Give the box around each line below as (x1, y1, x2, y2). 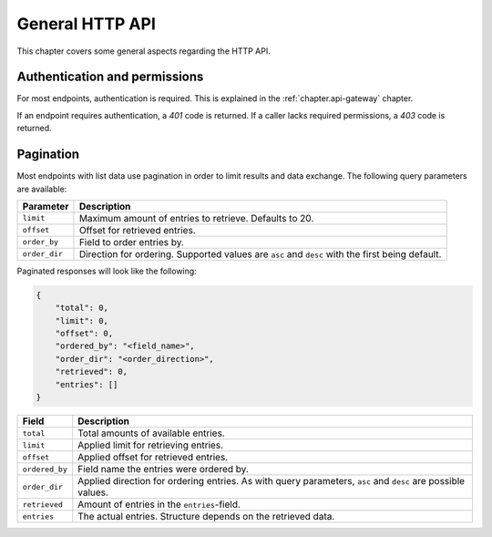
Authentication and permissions (16, 69, 204, 85)
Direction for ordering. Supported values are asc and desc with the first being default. (78, 247, 442, 260)
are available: (16, 183, 67, 194)
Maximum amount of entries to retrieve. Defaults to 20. (78, 212, 314, 224)
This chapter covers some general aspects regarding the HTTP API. (16, 46, 271, 57)
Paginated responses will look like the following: (16, 265, 198, 276)
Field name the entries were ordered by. (77, 463, 250, 476)
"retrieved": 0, (55, 367, 128, 377)
